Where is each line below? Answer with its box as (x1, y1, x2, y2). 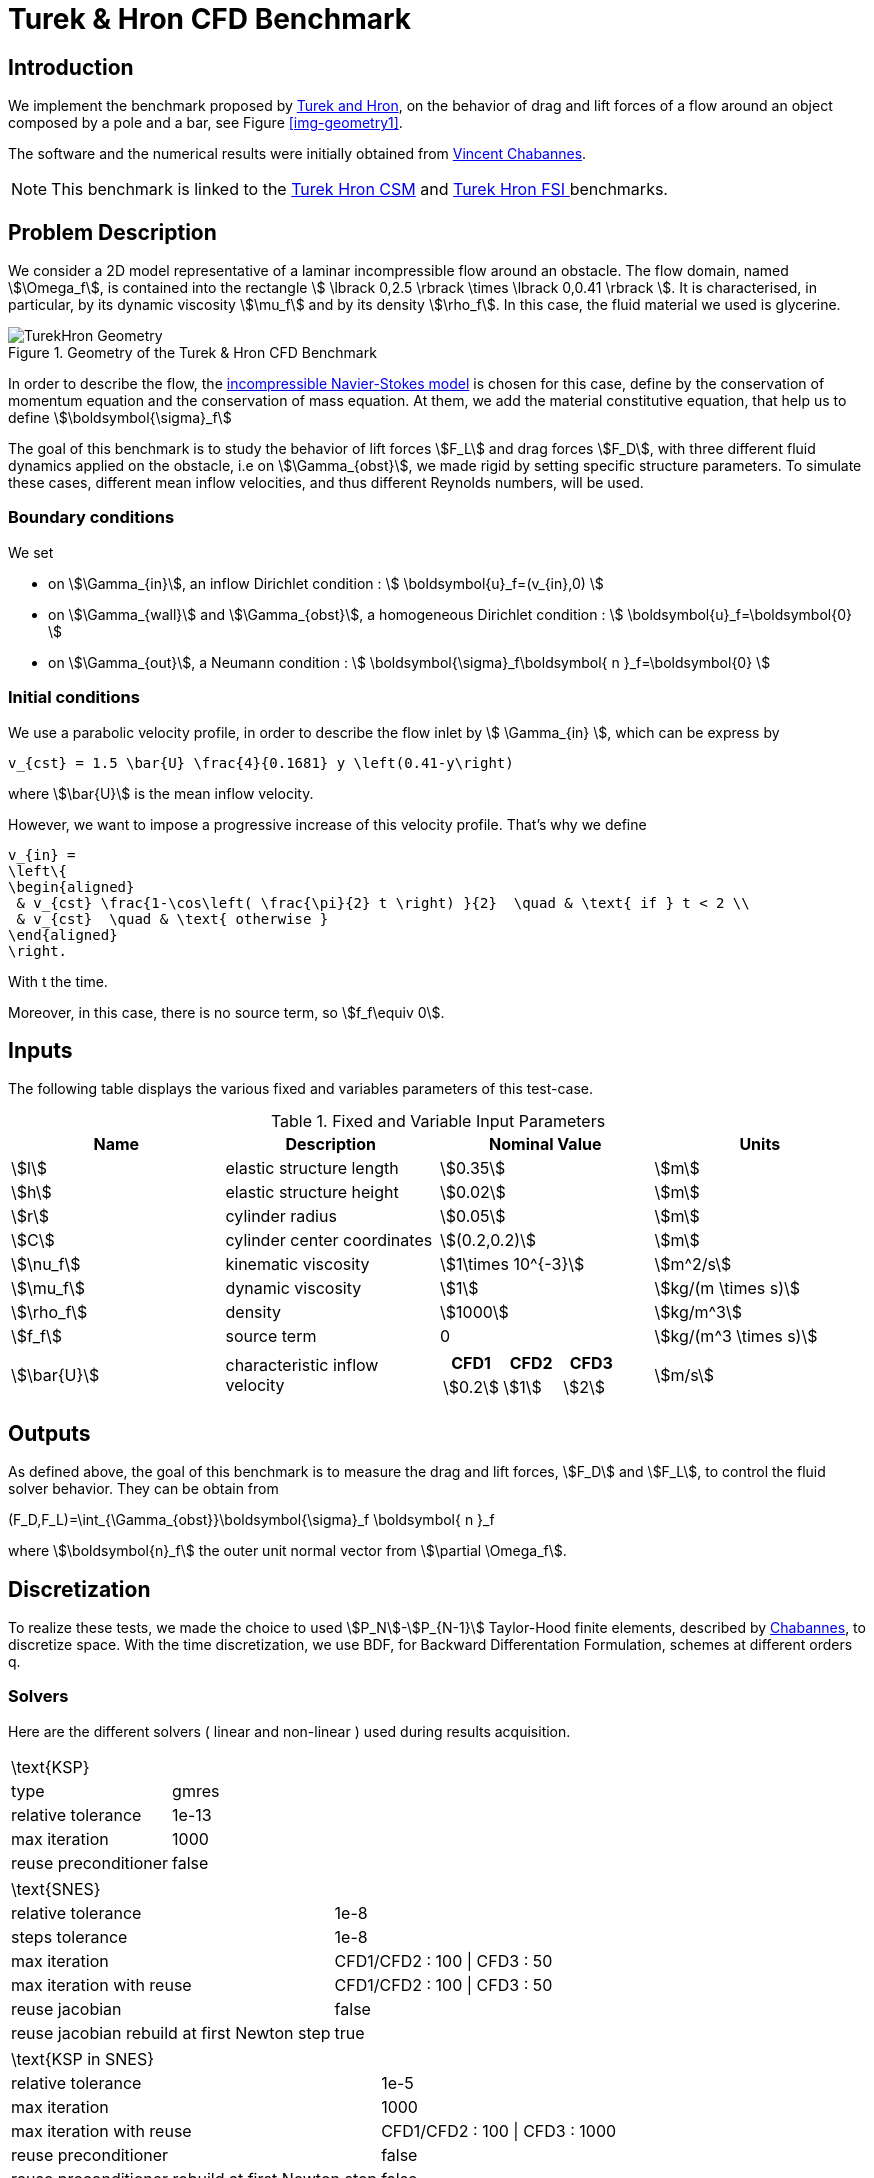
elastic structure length (225, 1158, 399, 1179)
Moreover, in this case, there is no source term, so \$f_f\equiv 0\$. (8, 1003, 445, 1021)
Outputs (8, 1420, 91, 1446)
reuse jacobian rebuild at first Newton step (11, 2022, 331, 2043)
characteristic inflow (225, 1355, 379, 1376)
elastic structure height (225, 1182, 399, 1203)
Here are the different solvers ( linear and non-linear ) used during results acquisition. (8, 1722, 571, 1740)
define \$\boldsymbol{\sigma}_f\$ (8, 409, 232, 427)
